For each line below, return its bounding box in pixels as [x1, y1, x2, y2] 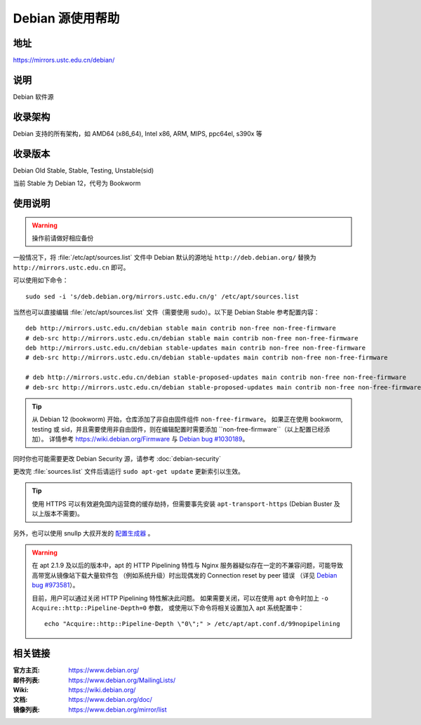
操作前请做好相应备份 [32, 234, 94, 242]
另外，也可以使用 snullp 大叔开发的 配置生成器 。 [13, 528, 154, 537]
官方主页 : [13, 666, 40, 674]
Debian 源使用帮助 [13, 11, 120, 26]
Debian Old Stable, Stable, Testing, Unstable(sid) [13, 166, 154, 175]
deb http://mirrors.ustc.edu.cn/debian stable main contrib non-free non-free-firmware [25, 324, 337, 333]
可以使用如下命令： [13, 276, 69, 284]
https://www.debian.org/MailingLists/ [68, 676, 175, 684]
